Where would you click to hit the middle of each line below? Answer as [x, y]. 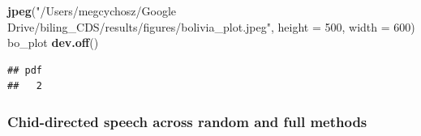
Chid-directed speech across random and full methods [187, 121]
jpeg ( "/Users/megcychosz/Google [92, 11]
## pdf [25, 70]
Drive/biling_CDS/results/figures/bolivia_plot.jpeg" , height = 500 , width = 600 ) [211, 26]
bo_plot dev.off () [53, 42]
